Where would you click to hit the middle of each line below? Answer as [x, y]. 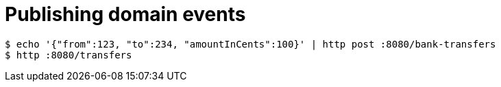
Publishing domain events [125, 14]
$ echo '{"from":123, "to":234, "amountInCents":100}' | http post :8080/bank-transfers [250, 44]
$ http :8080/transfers [69, 55]
